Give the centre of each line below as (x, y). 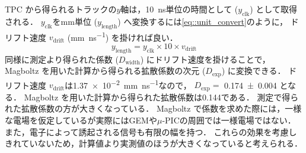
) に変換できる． (254, 71)
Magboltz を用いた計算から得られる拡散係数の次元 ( (105, 71)
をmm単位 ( (75, 21)
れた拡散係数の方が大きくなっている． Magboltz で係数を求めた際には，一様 (153, 108)
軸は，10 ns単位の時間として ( (179, 9)
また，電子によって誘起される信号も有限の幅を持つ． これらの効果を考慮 (147, 131)
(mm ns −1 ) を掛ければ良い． (122, 36)
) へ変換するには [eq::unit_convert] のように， (203, 21)
